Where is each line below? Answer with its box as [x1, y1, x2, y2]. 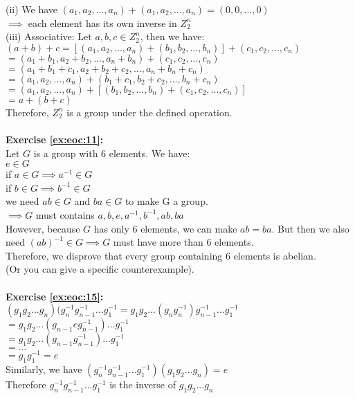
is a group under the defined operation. [66, 105, 233, 119]
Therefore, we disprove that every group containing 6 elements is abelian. [6, 248, 316, 262]
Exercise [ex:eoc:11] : [6, 132, 104, 146]
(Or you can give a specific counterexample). [6, 262, 194, 276]
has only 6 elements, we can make [93, 221, 237, 235]
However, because [6, 221, 80, 235]
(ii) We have [6, 2, 58, 16]
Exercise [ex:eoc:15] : [6, 289, 104, 303]
